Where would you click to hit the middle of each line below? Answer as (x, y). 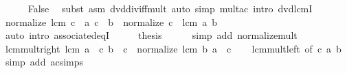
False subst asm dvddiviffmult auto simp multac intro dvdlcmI (170, 8)
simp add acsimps (44, 62)
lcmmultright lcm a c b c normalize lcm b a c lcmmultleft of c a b (173, 48)
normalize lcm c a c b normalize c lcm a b (111, 21)
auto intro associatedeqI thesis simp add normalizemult (151, 35)
